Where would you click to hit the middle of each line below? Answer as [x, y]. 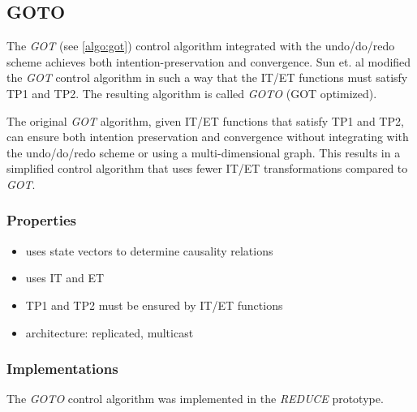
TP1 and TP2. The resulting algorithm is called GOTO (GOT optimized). [192, 93]
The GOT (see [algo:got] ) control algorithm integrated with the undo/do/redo [201, 46]
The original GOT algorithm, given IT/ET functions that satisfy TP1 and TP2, [205, 120]
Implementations [62, 369]
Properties [41, 220]
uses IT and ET [65, 278]
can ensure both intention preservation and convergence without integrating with [208, 137]
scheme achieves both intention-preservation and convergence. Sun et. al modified [209, 61]
